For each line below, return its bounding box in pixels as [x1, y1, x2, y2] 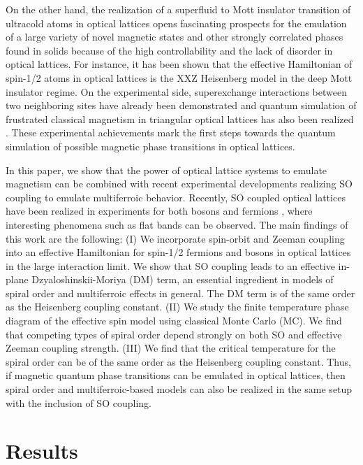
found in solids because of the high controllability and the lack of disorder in [6, 43, 333, 57]
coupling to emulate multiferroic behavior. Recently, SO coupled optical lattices [6, 189, 346, 204]
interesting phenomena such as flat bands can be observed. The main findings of [6, 217, 348, 231]
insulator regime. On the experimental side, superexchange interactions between [6, 84, 347, 99]
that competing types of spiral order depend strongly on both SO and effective [6, 327, 342, 341]
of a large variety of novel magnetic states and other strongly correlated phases [6, 29, 343, 44]
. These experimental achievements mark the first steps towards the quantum [6, 125, 336, 140]
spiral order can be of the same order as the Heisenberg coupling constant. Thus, [6, 354, 351, 369]
